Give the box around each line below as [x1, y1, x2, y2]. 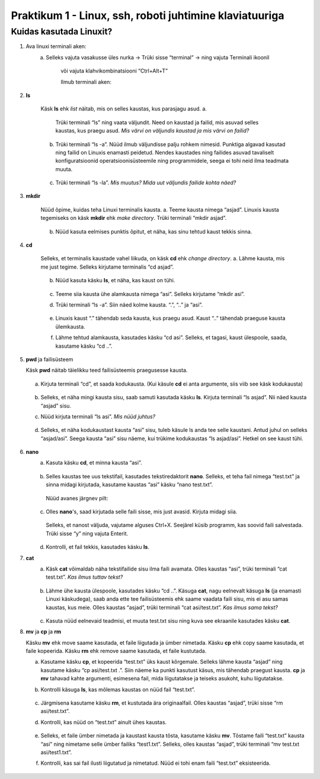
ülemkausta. [55, 323, 85, 330]
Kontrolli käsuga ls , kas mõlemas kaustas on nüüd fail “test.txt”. [40, 686, 196, 693]
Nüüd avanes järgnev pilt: [46, 494, 108, 502]
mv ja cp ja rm [25, 628, 62, 635]
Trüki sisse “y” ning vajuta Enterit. [46, 529, 129, 537]
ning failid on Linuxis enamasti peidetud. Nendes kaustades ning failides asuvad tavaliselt [55, 149, 274, 156]
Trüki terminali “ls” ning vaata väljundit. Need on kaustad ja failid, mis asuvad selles [55, 119, 259, 126]
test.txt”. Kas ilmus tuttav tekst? [46, 573, 123, 581]
